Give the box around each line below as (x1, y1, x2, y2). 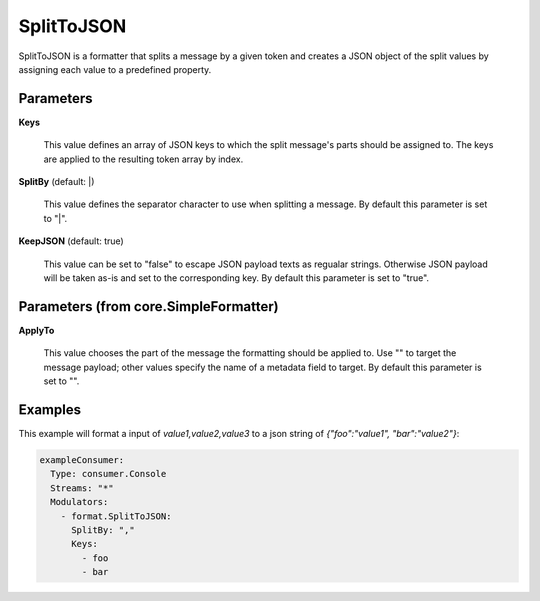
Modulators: (50, 496, 109, 508)
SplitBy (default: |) (18, 176, 95, 188)
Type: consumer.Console (50, 468, 167, 480)
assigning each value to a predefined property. (18, 63, 212, 75)
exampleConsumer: (39, 454, 125, 465)
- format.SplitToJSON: (60, 510, 172, 522)
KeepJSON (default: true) (18, 235, 124, 247)
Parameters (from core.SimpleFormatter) (18, 298, 279, 315)
